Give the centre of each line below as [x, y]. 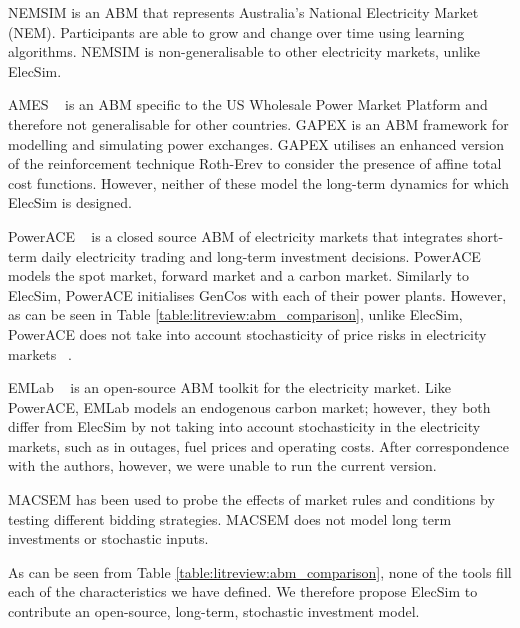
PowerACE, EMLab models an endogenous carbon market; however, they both [249, 406]
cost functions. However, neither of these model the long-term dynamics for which [258, 182]
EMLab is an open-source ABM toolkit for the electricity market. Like [229, 387]
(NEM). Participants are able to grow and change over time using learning [236, 31]
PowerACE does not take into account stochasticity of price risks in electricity [247, 333]
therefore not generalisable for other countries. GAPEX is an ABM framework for [258, 123]
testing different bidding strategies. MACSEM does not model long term [230, 518]
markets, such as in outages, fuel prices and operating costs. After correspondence [258, 445]
